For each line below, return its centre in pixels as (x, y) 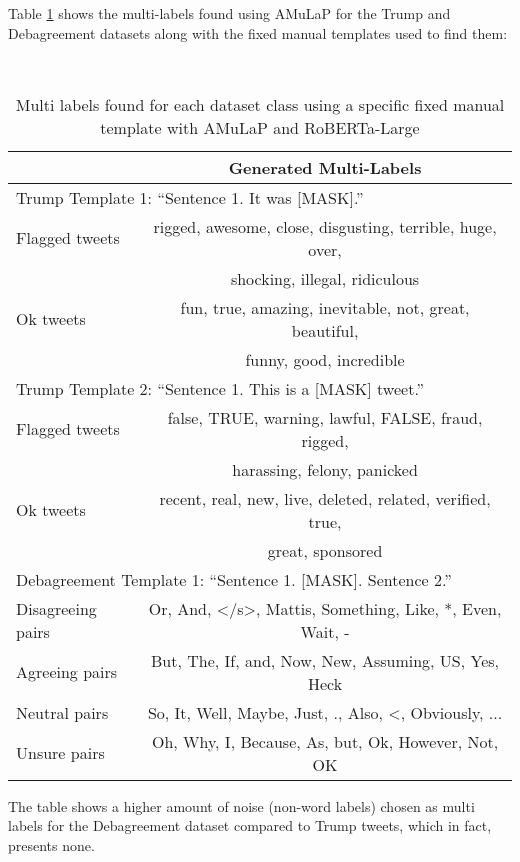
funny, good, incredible (325, 359)
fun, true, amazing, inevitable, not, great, (325, 307)
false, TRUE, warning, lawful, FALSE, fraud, (325, 417)
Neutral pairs (62, 712)
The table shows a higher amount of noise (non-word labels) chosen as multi (241, 805)
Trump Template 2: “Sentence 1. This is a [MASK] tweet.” (220, 388)
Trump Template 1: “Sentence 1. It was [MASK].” (190, 197)
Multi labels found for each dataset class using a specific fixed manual (260, 104)
